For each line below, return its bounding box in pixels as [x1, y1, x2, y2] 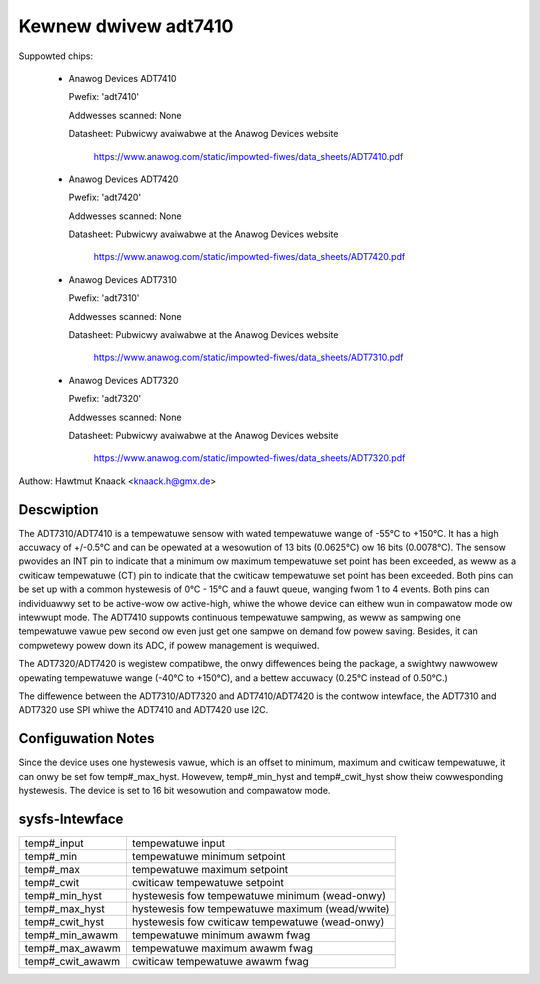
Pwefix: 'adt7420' [68, 191, 142, 204]
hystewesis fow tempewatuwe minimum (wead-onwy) [131, 888, 387, 902]
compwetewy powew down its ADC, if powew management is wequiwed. [18, 639, 320, 651]
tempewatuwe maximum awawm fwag [131, 941, 314, 955]
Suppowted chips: [18, 50, 94, 62]
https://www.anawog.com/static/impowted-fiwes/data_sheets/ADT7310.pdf [93, 351, 404, 364]
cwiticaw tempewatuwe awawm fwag [131, 954, 309, 968]
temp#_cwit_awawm [24, 954, 120, 968]
